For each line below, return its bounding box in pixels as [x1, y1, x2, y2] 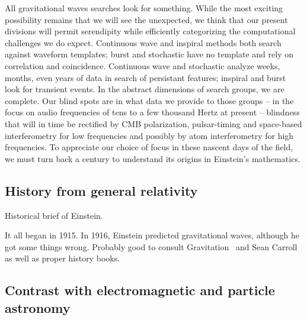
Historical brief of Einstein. [5, 209, 103, 221]
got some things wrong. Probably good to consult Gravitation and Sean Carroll [5, 240, 298, 253]
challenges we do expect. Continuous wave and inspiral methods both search [5, 36, 282, 49]
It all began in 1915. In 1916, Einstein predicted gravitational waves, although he [5, 229, 300, 241]
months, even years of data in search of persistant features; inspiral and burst [5, 71, 286, 83]
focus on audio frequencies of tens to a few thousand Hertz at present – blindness [5, 106, 300, 118]
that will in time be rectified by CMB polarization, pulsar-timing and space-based [5, 117, 302, 130]
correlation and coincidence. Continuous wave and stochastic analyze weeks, [5, 59, 280, 72]
